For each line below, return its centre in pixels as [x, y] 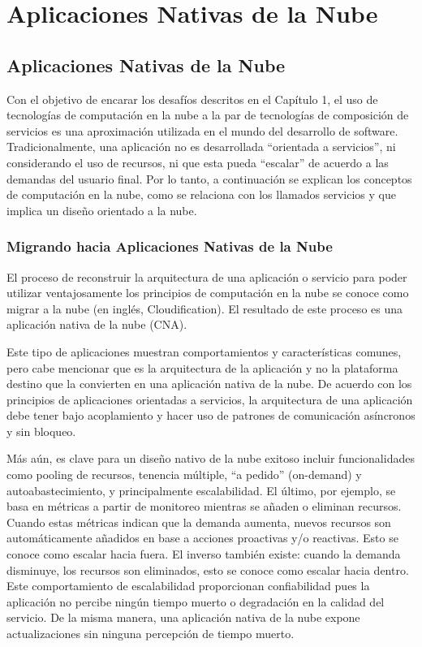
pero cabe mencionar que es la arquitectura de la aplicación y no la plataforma [202, 367]
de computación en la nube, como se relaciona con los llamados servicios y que [201, 194]
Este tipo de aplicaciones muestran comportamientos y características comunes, [204, 351]
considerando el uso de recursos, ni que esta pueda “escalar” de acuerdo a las [198, 162]
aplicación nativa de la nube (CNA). [97, 324]
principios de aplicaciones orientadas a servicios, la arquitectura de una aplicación [210, 399]
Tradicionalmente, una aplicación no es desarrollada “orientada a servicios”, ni [201, 147]
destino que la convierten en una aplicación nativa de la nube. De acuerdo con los [209, 384]
